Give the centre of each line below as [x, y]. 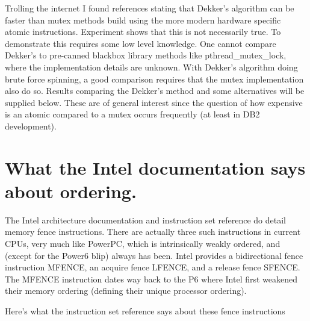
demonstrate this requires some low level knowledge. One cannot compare [141, 43]
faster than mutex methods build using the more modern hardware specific [143, 20]
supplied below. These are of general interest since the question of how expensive [154, 102]
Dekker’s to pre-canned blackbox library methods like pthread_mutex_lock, [146, 55]
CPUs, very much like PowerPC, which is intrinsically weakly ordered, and [143, 244]
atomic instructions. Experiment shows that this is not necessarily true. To [143, 32]
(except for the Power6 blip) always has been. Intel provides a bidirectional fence [154, 255]
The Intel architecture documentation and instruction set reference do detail [146, 220]
